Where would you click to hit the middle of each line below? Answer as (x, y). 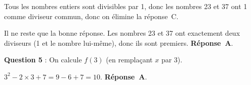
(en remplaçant (129, 60)
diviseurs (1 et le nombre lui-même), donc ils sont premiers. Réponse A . (119, 42)
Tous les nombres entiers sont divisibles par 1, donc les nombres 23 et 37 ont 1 (126, 6)
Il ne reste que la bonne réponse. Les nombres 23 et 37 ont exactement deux (122, 33)
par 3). (172, 60)
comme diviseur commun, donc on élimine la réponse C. (91, 16)
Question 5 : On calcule (43, 60)
